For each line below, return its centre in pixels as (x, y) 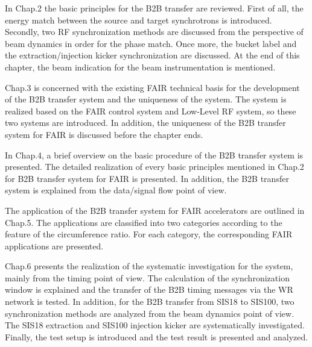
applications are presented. (54, 245)
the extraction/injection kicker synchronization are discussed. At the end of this (152, 55)
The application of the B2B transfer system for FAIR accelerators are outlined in (155, 210)
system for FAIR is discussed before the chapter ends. (104, 134)
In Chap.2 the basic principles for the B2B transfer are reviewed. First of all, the (154, 8)
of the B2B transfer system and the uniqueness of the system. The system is (146, 99)
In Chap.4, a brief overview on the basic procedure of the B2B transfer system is (154, 155)
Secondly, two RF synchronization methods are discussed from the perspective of (154, 32)
